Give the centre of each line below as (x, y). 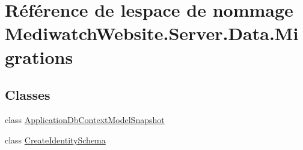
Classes (28, 95)
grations (39, 56)
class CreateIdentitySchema (55, 140)
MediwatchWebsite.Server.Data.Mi (152, 33)
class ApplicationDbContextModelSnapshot (85, 119)
